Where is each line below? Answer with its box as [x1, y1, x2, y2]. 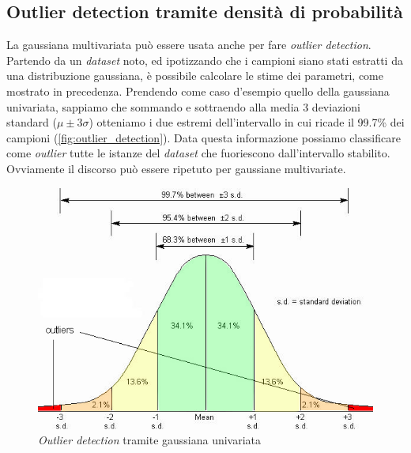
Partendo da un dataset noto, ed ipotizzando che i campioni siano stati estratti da [6, 51, 403, 68]
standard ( [6, 114, 57, 130]
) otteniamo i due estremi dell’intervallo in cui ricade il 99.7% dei [89, 114, 405, 130]
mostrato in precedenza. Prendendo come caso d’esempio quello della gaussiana [6, 82, 390, 99]
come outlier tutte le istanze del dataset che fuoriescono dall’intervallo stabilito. [6, 145, 390, 161]
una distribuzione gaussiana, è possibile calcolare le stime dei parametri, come [6, 67, 383, 84]
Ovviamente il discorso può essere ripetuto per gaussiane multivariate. [6, 160, 346, 176]
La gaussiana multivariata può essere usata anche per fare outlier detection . [6, 36, 371, 53]
